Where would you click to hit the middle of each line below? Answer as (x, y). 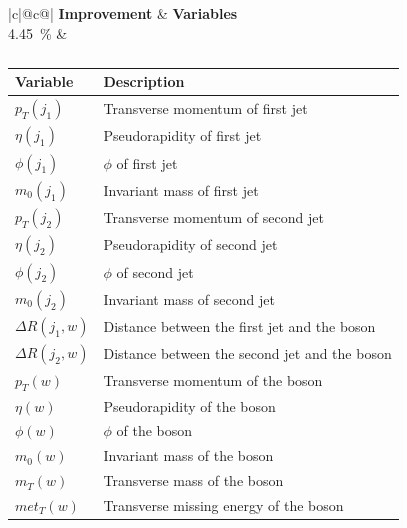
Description (144, 81)
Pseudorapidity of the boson (189, 405)
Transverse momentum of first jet (205, 108)
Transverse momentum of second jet (213, 217)
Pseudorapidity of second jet (190, 244)
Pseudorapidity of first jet (182, 135)
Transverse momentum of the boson (213, 380)
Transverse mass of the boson (193, 480)
